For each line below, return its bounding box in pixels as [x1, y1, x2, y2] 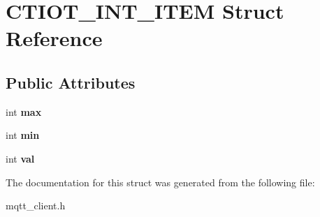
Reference [6, 24, 103, 52]
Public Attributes [6, 71, 136, 93]
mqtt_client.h [6, 198, 66, 213]
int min [6, 128, 40, 142]
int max [6, 104, 42, 119]
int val [6, 151, 35, 165]
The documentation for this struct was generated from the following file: [6, 174, 315, 189]
